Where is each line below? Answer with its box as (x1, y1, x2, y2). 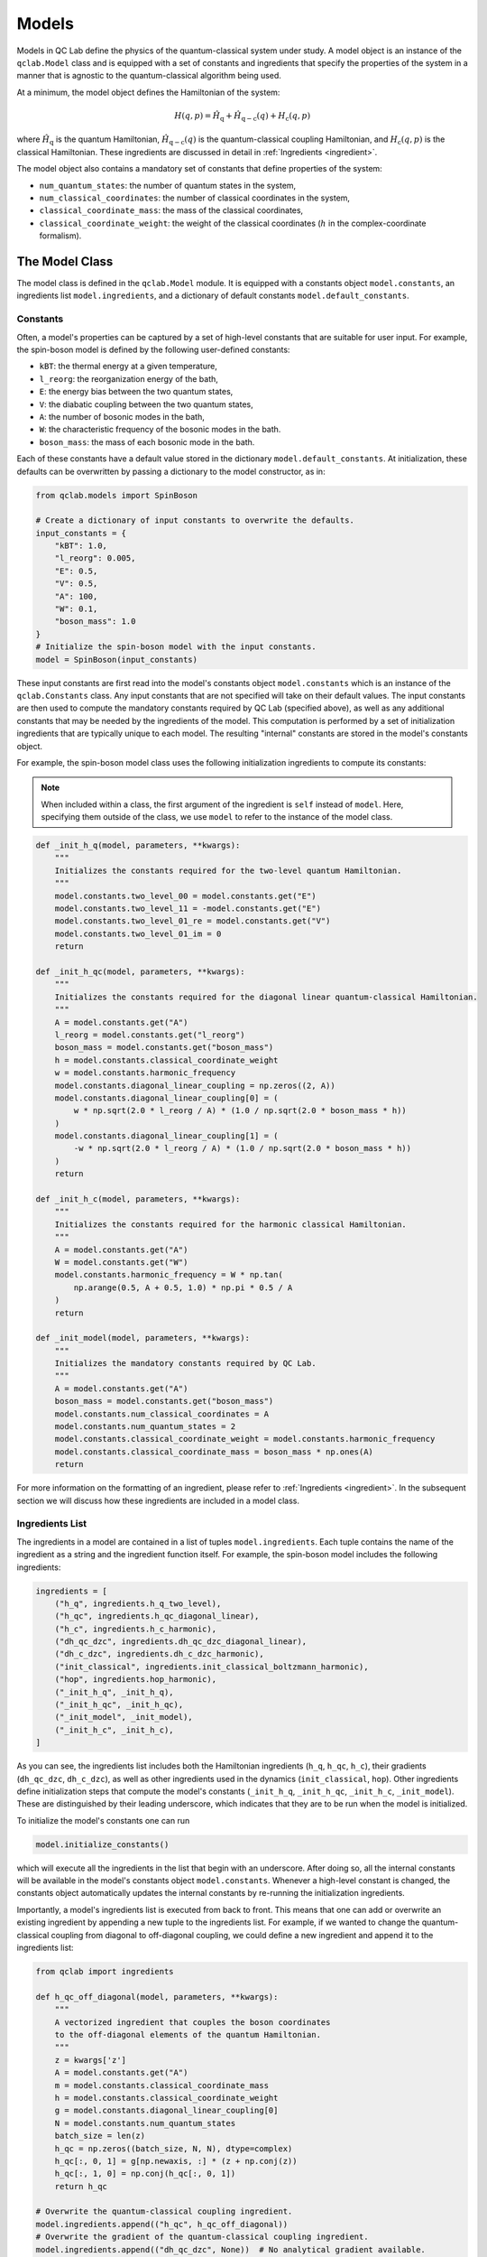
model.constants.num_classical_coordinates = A (54, 1408, 270, 1419)
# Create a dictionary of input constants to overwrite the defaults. (35, 515, 355, 525)
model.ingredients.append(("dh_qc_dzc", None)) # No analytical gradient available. (35, 2244, 426, 2254)
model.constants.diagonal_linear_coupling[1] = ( (54, 1131, 279, 1141)
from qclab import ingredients (35, 1966, 175, 1977)
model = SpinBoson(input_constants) (35, 655, 198, 664)
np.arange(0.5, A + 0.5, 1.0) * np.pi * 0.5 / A (73, 1282, 293, 1293)
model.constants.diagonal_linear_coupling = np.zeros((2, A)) (54, 1080, 335, 1091)
